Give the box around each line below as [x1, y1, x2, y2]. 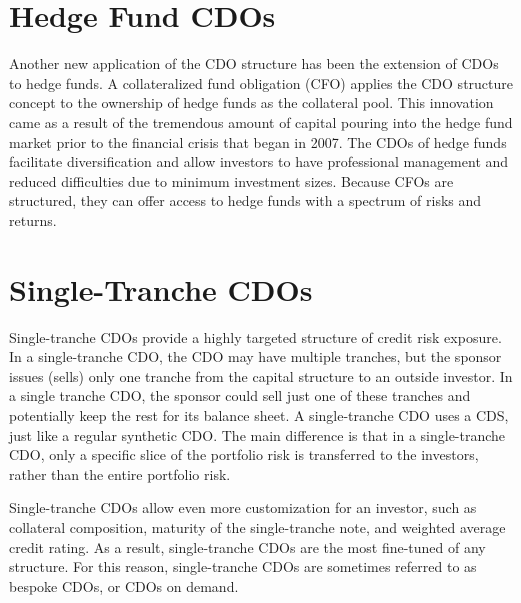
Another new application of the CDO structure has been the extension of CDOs [9, 53, 499, 74]
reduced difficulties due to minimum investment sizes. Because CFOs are [9, 170, 454, 191]
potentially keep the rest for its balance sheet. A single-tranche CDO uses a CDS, [9, 404, 509, 425]
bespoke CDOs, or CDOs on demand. [9, 575, 239, 596]
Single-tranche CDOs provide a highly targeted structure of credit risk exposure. [9, 326, 502, 347]
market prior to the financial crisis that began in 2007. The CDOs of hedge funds [9, 131, 507, 152]
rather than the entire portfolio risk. [9, 463, 231, 484]
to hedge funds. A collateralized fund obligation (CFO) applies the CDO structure [9, 72, 513, 93]
